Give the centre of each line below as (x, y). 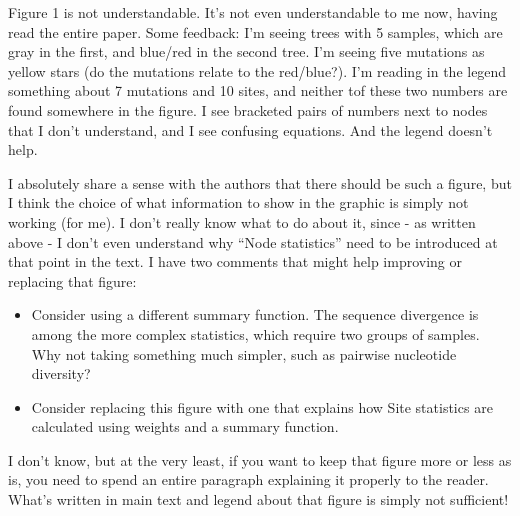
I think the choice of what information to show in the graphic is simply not (238, 202)
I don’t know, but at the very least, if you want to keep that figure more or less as (260, 459)
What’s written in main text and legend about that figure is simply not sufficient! (258, 499)
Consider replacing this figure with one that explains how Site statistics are (262, 406)
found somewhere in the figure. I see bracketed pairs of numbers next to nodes (248, 109)
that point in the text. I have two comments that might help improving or (235, 261)
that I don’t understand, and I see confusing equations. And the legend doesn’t (250, 129)
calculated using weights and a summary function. (185, 426)
